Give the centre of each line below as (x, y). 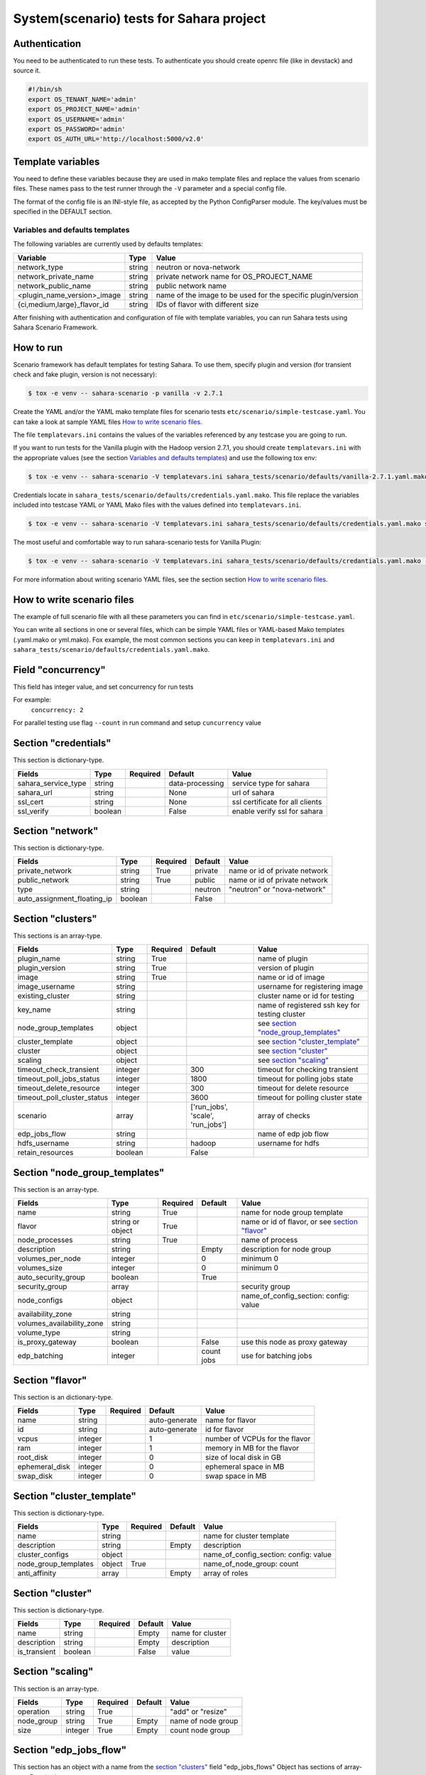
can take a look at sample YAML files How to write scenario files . (108, 422)
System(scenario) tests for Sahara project (140, 18)
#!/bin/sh (45, 89)
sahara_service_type (52, 783)
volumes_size (40, 1268)
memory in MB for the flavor (252, 1448)
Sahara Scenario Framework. (56, 327)
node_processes (45, 1240)
